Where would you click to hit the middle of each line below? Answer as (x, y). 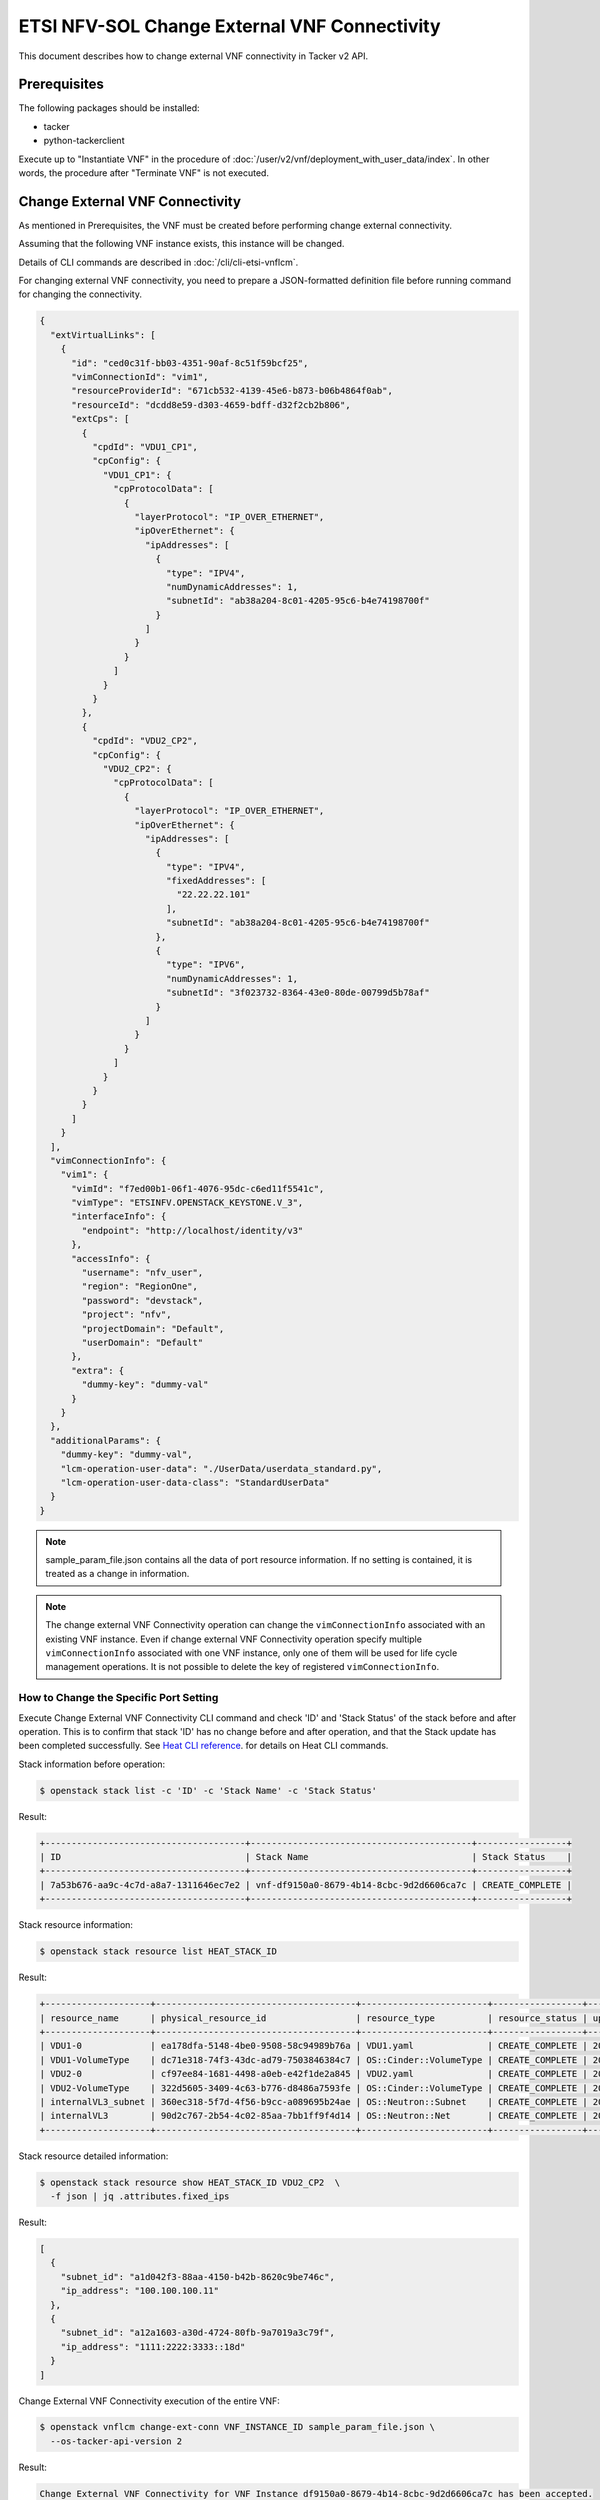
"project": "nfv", (126, 1314)
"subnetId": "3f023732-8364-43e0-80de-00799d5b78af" (297, 993)
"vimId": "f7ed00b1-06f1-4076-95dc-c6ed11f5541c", (198, 1188)
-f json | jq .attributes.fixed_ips (140, 2196)
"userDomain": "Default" (142, 1342)
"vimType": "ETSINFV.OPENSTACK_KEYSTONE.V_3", (187, 1203)
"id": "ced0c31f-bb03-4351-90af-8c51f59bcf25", (190, 363)
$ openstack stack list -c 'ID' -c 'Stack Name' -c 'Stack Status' (208, 1790)
